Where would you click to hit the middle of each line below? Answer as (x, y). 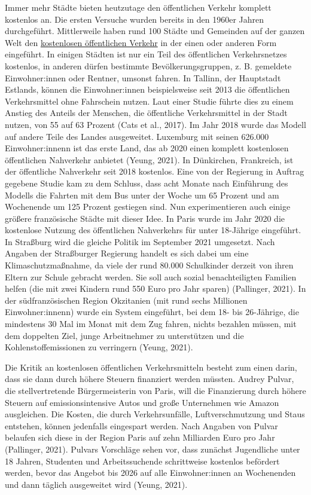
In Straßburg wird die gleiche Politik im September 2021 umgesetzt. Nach (140, 241)
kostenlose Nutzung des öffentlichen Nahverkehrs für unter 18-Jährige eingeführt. (153, 230)
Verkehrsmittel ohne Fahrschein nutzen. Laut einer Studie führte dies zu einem (149, 101)
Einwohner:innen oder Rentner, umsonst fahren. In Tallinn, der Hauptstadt (143, 77)
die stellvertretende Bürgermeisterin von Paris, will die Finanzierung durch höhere (155, 390)
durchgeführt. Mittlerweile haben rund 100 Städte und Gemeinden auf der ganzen (155, 31)
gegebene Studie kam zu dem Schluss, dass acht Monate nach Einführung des (147, 183)
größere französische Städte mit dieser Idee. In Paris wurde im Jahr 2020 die (145, 218)
